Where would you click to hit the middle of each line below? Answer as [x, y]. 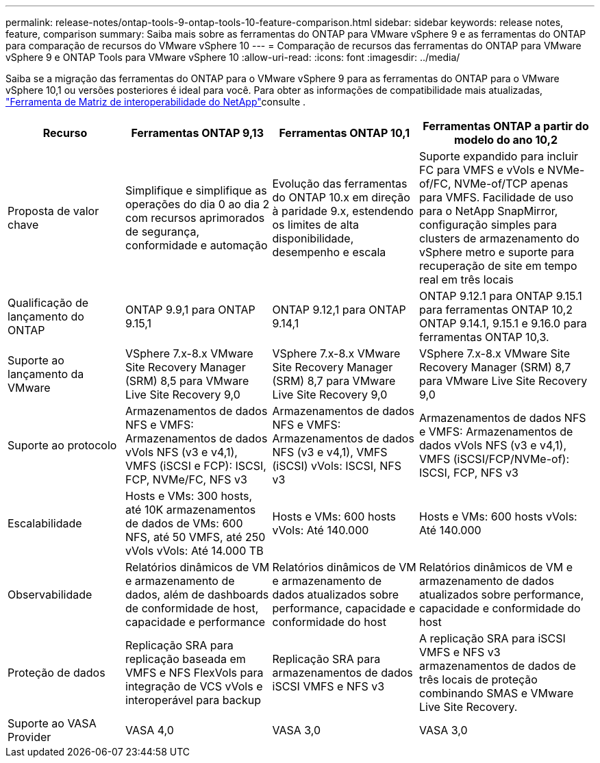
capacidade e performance [196, 622]
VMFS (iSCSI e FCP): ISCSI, [196, 466]
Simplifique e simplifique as [196, 190]
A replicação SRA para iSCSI [492, 638]
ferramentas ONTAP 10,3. [484, 337]
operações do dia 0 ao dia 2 [198, 204]
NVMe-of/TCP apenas [511, 184]
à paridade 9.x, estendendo [343, 211]
